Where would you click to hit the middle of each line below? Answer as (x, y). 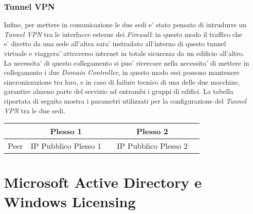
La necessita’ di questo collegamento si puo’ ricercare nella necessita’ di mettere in (126, 62)
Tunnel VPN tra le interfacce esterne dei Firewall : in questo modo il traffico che (123, 34)
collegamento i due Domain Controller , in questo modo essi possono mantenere (122, 72)
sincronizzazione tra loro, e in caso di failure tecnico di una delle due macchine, (122, 81)
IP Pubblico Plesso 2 (152, 146)
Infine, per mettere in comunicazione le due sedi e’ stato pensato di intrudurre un (125, 25)
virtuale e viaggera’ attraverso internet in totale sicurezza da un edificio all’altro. (124, 53)
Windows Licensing (70, 201)
